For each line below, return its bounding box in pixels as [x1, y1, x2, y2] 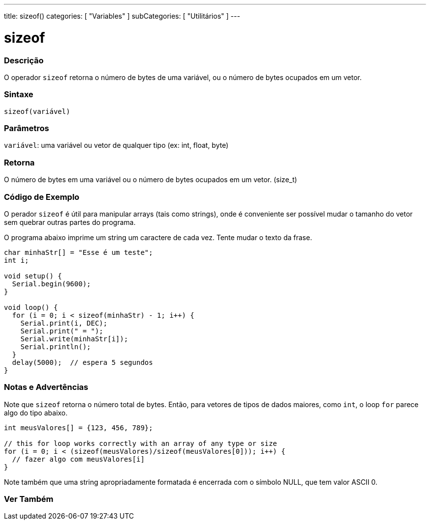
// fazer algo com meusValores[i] [12, 455, 145, 463]
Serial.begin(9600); [12, 279, 91, 288]
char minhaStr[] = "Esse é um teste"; [4, 248, 153, 256]
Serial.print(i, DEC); [20, 319, 107, 327]
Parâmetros [4, 123, 49, 133]
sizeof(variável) [4, 107, 70, 115]
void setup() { [4, 272, 62, 280]
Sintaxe [4, 89, 33, 100]
